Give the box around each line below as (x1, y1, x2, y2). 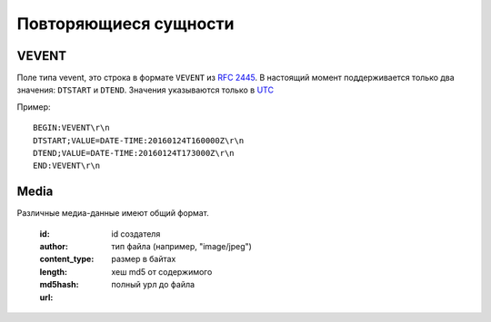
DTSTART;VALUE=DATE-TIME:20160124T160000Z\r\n (33, 135, 245, 145)
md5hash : (39, 279, 79, 290)
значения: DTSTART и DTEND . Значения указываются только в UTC (16, 84, 275, 95)
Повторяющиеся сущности (16, 14, 235, 34)
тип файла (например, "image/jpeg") (111, 241, 252, 252)
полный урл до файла (111, 279, 195, 290)
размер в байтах (111, 254, 176, 265)
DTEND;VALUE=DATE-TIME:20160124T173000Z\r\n (33, 148, 235, 159)
